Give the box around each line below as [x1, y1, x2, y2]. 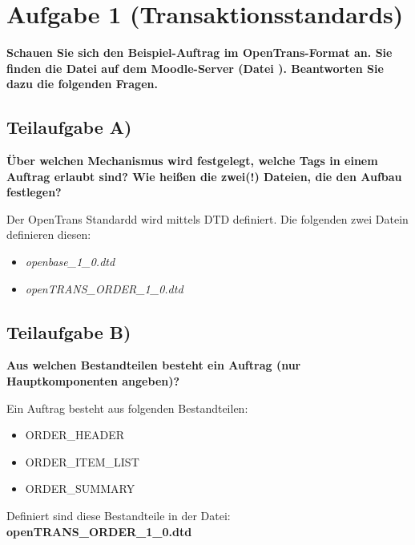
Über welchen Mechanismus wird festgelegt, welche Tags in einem [6, 152, 378, 169]
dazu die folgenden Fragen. [6, 75, 158, 92]
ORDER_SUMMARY [25, 480, 135, 497]
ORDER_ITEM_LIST [25, 453, 139, 470]
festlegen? [6, 184, 62, 200]
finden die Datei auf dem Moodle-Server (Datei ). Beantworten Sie [6, 59, 384, 76]
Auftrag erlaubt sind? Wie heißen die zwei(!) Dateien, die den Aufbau [6, 168, 402, 184]
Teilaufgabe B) [6, 319, 131, 344]
